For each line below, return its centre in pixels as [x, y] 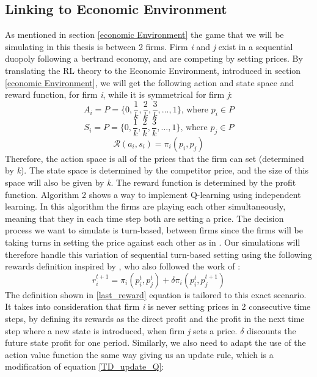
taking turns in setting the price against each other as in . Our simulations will [153, 242]
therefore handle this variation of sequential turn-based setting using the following [158, 254]
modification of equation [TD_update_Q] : [85, 366]
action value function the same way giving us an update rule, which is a [139, 354]
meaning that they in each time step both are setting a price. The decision [144, 218]
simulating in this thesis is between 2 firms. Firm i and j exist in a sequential [149, 46]
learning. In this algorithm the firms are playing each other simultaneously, [145, 206]
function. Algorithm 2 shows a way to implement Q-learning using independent [153, 194]
